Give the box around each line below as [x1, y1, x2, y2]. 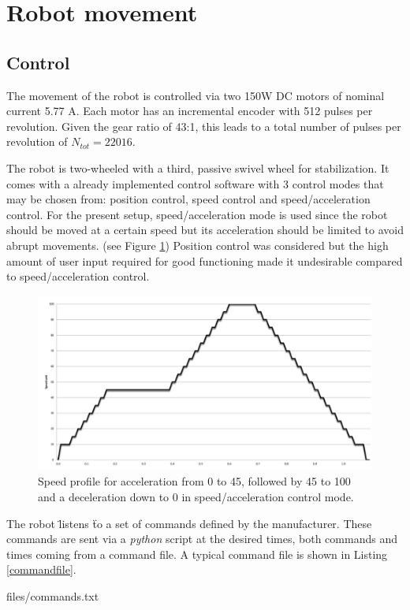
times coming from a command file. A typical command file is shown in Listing [6, 545, 388, 562]
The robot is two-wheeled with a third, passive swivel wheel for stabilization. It [6, 159, 389, 176]
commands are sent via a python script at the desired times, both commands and [6, 530, 397, 547]
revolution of [6, 133, 68, 150]
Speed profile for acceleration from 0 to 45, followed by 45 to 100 [38, 473, 351, 489]
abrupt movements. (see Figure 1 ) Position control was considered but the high [6, 236, 389, 253]
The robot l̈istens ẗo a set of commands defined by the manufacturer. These [6, 515, 372, 531]
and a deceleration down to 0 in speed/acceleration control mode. [38, 488, 354, 504]
